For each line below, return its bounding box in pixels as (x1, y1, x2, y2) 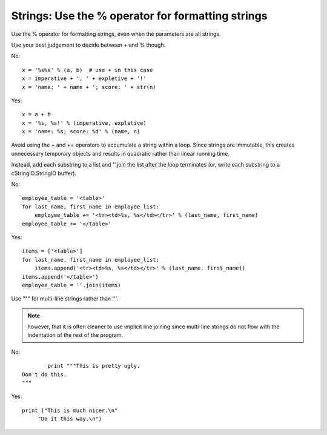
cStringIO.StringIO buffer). (11, 170, 77, 177)
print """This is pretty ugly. (47, 362, 140, 370)
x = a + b (22, 111, 51, 118)
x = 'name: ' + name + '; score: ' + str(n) (22, 84, 157, 90)
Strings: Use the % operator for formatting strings (11, 9, 268, 22)
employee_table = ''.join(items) (22, 282, 121, 288)
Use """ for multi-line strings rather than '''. (11, 295, 119, 302)
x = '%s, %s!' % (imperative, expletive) (22, 119, 147, 127)
